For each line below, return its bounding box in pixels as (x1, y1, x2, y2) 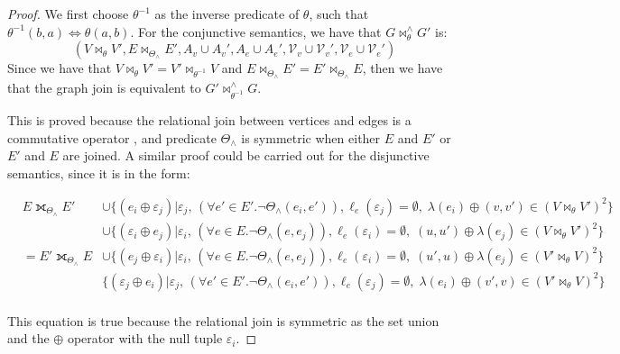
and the (7, 329, 50, 348)
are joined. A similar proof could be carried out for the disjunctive (62, 146, 430, 165)
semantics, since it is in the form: (7, 163, 190, 182)
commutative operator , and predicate (7, 128, 217, 147)
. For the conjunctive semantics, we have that (130, 22, 382, 41)
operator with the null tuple (67, 329, 223, 348)
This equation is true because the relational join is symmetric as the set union (7, 311, 440, 330)
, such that (309, 5, 369, 23)
